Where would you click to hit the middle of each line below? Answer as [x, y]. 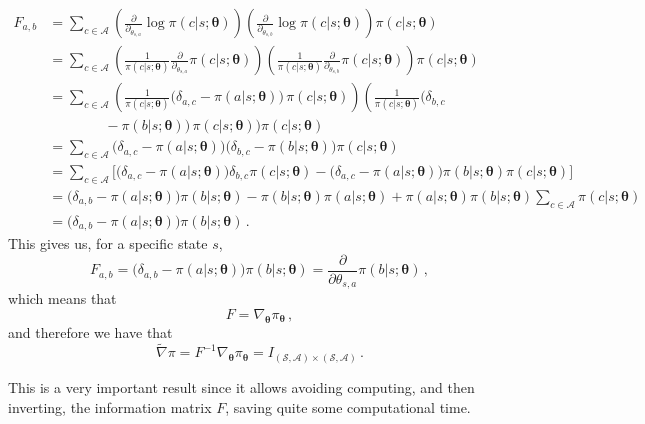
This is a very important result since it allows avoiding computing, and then [241, 386]
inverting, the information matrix [110, 406]
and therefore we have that [90, 331]
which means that [62, 298]
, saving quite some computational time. [348, 406]
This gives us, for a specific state [108, 243]
